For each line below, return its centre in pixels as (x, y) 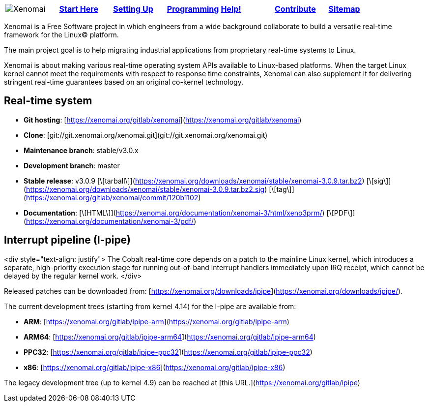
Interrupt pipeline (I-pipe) (68, 240)
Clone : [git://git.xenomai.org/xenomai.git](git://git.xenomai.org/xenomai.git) (146, 135)
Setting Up (133, 9)
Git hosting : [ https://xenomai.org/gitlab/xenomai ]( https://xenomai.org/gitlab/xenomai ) (163, 120)
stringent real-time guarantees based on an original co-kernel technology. (124, 82)
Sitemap (344, 9)
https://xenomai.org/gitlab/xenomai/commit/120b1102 (112, 197)
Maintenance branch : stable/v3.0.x (81, 150)
